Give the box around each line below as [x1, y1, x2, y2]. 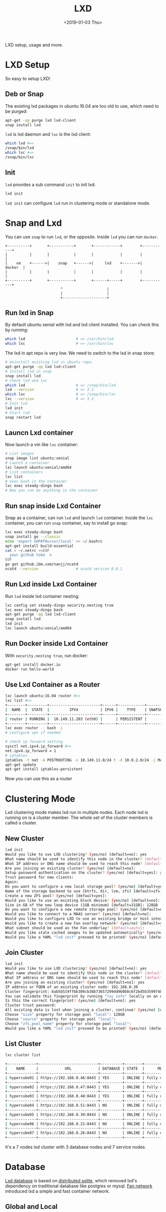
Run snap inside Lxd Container [5, 501, 101, 510]
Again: [5, 880, 19, 885]
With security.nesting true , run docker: [5, 652, 88, 658]
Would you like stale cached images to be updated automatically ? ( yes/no [5, 930, 163, 935]
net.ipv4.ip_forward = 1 [5, 748, 56, 753]
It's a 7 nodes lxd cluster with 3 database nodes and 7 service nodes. [5, 1144, 147, 1150]
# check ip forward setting [5, 739, 63, 744]
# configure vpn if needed [5, 730, 61, 735]
